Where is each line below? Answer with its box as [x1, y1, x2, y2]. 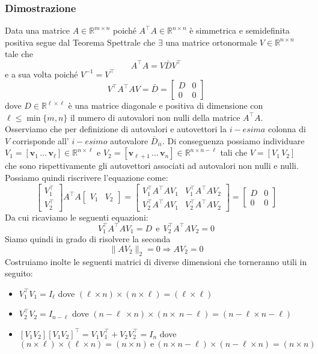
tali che [220, 146, 248, 159]
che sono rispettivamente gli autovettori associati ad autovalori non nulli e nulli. [5, 159, 299, 172]
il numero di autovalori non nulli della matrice [70, 111, 240, 123]
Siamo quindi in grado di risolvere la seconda [5, 233, 171, 245]
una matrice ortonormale [165, 35, 257, 48]
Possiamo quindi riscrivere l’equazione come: [5, 171, 168, 184]
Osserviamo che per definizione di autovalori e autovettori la [5, 123, 227, 135]
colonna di [268, 123, 306, 135]
